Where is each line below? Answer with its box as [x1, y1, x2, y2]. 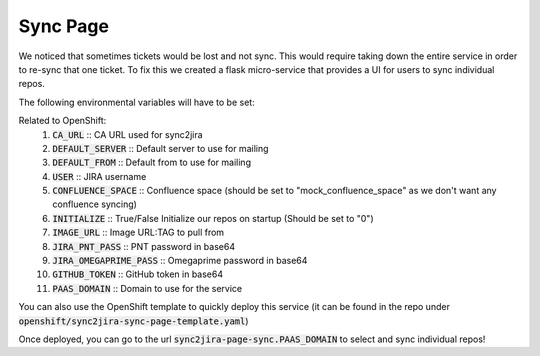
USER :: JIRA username [52, 170, 147, 182]
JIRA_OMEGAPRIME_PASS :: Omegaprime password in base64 [52, 255, 308, 267]
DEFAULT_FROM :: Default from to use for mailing [52, 156, 252, 169]
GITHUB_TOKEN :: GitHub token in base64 [52, 268, 224, 280]
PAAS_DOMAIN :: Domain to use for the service [52, 282, 243, 294]
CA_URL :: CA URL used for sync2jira [52, 128, 204, 140]
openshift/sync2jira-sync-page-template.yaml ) [18, 315, 249, 327]
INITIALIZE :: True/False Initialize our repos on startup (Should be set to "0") [52, 212, 374, 224]
